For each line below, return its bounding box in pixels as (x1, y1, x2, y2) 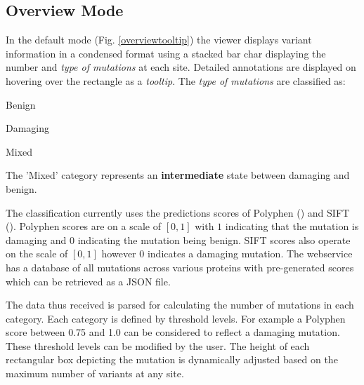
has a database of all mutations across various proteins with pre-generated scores (6, 259, 354, 274)
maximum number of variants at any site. (6, 366, 184, 381)
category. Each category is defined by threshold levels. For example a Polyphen (6, 311, 346, 325)
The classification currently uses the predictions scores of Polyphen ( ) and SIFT (6, 205, 350, 219)
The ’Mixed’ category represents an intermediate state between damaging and (6, 168, 350, 182)
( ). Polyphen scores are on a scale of (6, 219, 161, 234)
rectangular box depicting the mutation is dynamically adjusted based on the (6, 352, 338, 367)
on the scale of (6, 246, 68, 261)
